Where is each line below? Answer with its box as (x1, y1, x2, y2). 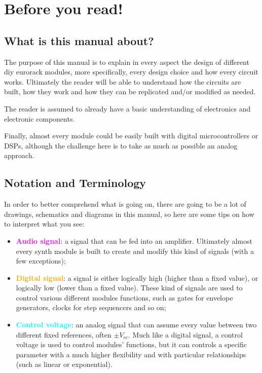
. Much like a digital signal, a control (128, 329, 243, 340)
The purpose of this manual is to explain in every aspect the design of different (4, 56, 249, 67)
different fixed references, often (16, 329, 111, 340)
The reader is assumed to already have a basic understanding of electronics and (4, 103, 251, 114)
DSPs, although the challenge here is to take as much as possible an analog (4, 140, 238, 151)
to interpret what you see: (4, 218, 85, 229)
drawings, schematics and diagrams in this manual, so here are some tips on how (4, 208, 254, 219)
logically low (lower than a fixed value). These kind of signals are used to (16, 282, 243, 293)
